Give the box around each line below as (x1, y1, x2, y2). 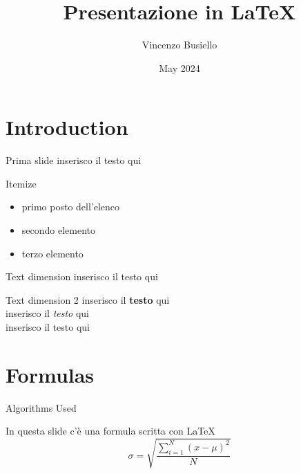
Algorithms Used (6, 400, 77, 414)
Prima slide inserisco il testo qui (6, 153, 142, 167)
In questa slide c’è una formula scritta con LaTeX (6, 423, 215, 438)
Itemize (6, 176, 37, 190)
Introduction (6, 113, 128, 141)
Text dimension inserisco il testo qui (6, 269, 158, 284)
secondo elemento (21, 223, 96, 237)
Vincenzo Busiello (142, 37, 217, 52)
